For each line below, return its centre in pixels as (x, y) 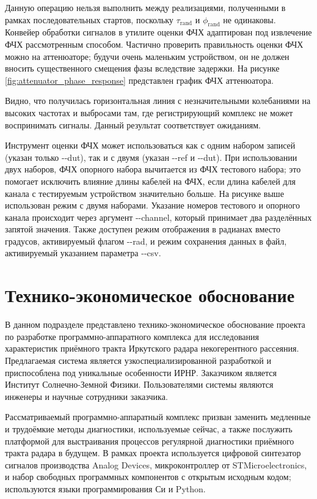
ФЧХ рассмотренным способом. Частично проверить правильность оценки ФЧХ (154, 44)
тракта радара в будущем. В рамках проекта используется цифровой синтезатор (153, 453)
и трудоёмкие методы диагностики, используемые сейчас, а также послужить (149, 428)
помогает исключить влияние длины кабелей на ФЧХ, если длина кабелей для (150, 181)
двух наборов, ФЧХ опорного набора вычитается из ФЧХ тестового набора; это (153, 169)
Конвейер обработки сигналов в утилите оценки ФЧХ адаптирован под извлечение (158, 32)
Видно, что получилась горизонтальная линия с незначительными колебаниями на (158, 101)
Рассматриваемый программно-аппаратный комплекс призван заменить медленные (158, 417)
